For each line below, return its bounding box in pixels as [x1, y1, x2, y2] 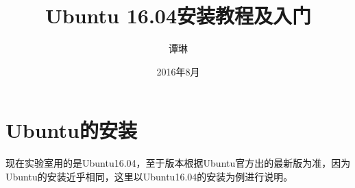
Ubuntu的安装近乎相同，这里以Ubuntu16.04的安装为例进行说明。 [5, 169, 293, 183]
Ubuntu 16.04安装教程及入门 [45, 1, 312, 30]
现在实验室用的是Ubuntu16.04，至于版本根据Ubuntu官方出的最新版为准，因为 [5, 156, 351, 170]
